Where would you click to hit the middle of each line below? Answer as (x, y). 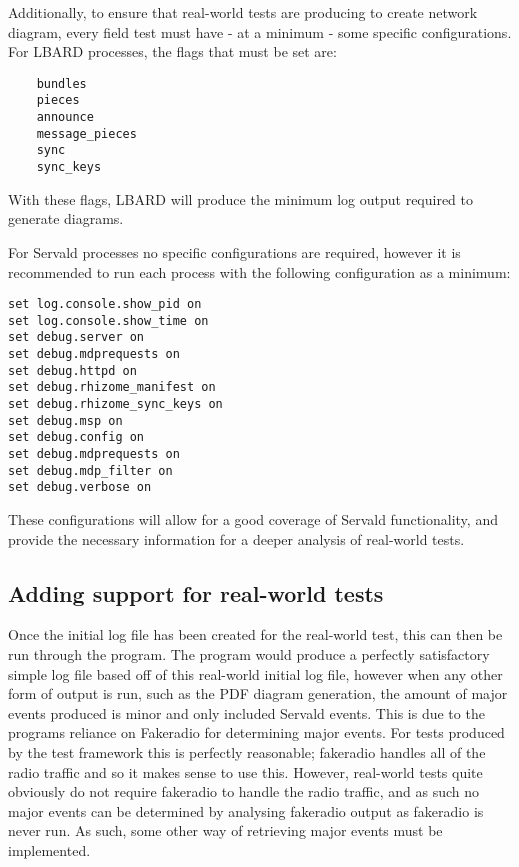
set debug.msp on (65, 420)
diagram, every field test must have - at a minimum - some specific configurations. (260, 31)
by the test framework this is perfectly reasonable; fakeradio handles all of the (247, 751)
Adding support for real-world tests (196, 592)
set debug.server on (76, 337)
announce (65, 117)
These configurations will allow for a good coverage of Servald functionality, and (253, 518)
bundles (61, 83)
